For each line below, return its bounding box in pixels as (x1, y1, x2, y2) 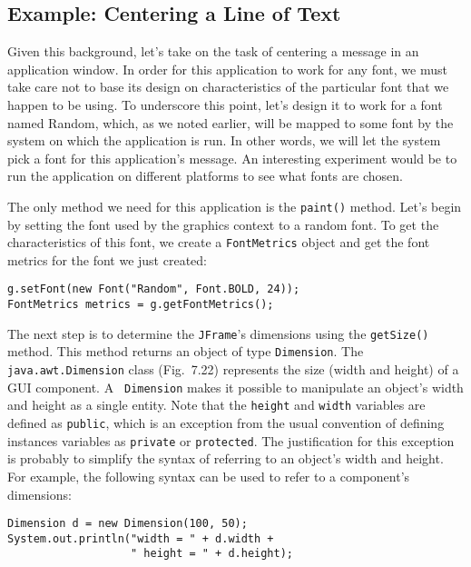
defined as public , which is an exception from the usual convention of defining (7, 413, 445, 433)
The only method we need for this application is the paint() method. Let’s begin (7, 196, 462, 215)
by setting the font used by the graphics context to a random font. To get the (7, 214, 439, 234)
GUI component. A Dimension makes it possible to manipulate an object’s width (7, 377, 464, 396)
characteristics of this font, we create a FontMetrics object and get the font (7, 233, 430, 252)
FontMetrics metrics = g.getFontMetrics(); (7, 298, 274, 312)
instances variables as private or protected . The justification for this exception (7, 431, 455, 450)
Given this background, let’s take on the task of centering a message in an (7, 42, 419, 61)
